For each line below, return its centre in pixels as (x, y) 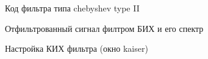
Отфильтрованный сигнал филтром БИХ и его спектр (104, 28)
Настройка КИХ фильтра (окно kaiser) (77, 48)
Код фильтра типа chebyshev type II (72, 8)
